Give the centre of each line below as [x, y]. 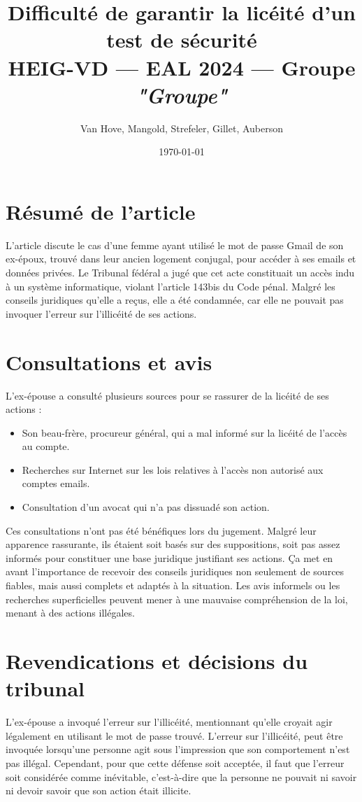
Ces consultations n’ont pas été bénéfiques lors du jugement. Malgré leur [161, 530]
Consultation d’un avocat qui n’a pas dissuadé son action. [146, 507]
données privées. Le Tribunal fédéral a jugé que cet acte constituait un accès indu [180, 272]
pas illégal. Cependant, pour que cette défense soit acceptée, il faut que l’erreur [175, 762]
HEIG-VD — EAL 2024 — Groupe [182, 67]
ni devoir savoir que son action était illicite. [99, 790]
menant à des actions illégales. [70, 613]
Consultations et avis [109, 361]
